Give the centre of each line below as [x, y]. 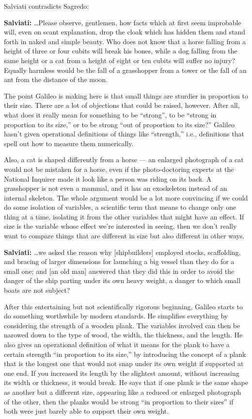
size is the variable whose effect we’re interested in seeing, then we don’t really [120, 226]
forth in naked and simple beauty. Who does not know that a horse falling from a [125, 41]
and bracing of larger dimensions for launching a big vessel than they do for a [119, 261]
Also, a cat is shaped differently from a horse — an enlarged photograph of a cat [124, 159]
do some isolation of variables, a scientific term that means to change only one [120, 207]
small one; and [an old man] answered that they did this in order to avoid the [119, 271]
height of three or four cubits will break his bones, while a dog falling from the [121, 51]
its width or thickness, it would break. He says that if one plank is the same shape [126, 382]
